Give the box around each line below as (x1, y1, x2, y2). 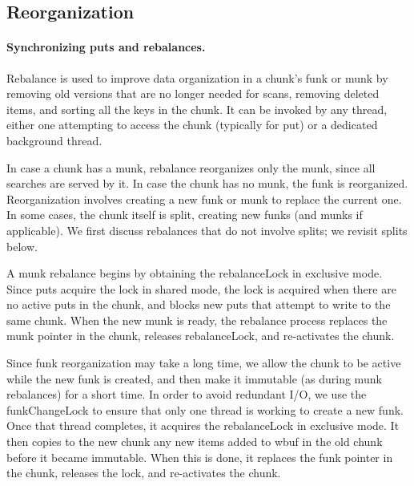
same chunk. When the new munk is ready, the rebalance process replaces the (6, 311, 388, 328)
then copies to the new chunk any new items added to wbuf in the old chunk (6, 433, 383, 450)
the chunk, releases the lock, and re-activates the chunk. (6, 464, 281, 481)
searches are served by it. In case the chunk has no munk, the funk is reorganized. (6, 175, 408, 192)
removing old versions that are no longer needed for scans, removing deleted (6, 85, 380, 102)
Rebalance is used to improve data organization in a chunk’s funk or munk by (6, 69, 388, 86)
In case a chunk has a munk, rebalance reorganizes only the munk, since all (6, 159, 376, 176)
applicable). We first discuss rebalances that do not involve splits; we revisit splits (6, 221, 408, 238)
